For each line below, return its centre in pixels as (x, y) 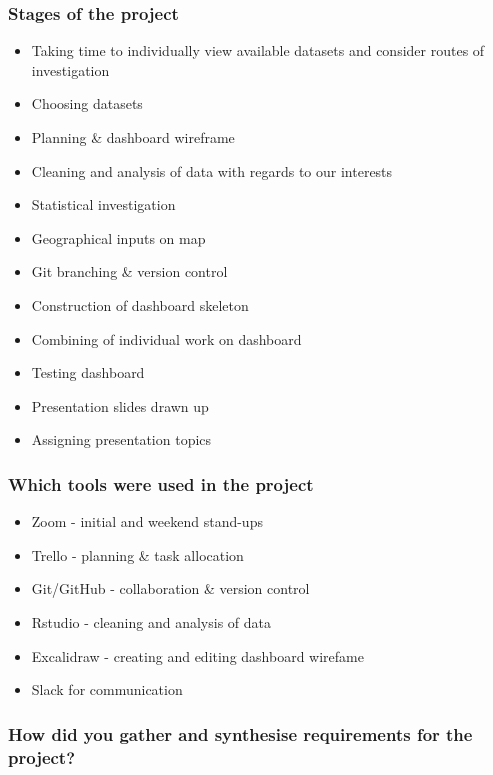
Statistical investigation (103, 204)
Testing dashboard (88, 372)
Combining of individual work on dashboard (166, 338)
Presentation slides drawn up (120, 405)
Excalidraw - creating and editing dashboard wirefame (197, 655)
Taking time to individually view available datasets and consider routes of (258, 50)
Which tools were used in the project (161, 483)
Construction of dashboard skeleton (140, 304)
